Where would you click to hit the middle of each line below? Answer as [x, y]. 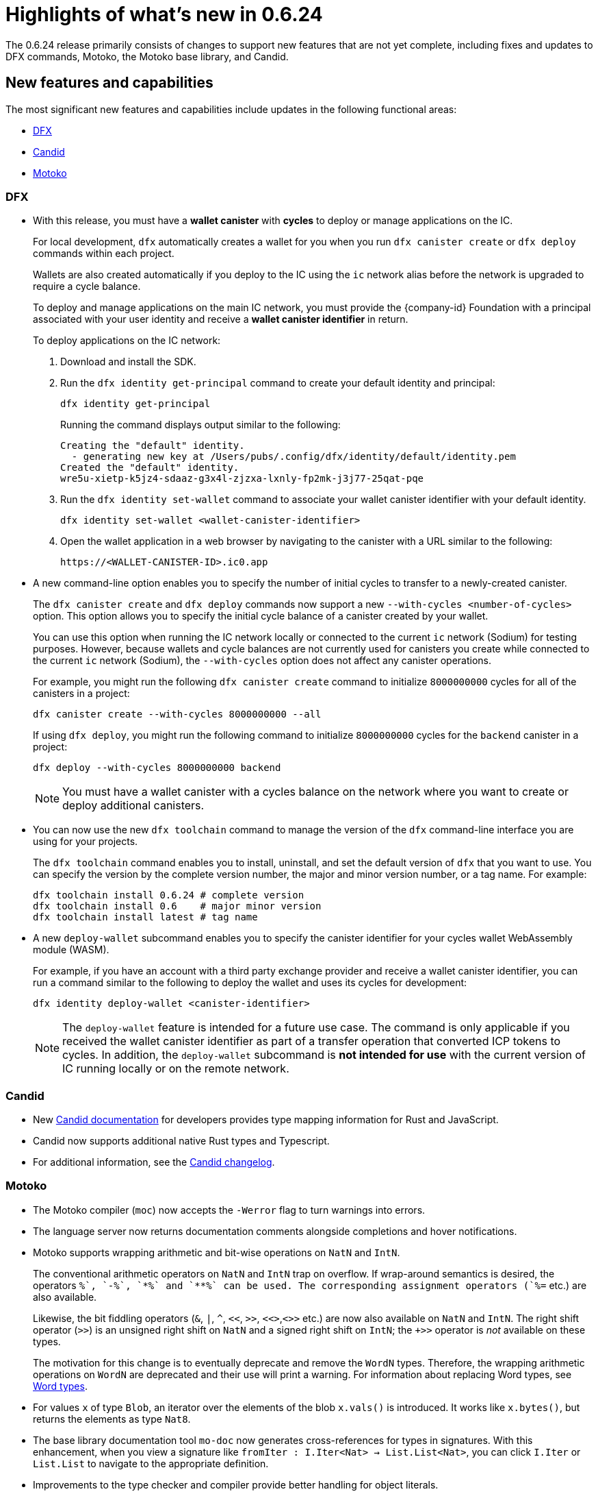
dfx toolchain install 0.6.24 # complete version [169, 895]
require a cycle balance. [87, 286]
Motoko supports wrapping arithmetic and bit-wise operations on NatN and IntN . [217, 1252]
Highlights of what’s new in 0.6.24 [164, 14]
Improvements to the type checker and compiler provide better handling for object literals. [236, 1484]
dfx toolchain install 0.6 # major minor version [177, 906]
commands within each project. [104, 254]
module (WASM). [71, 950]
